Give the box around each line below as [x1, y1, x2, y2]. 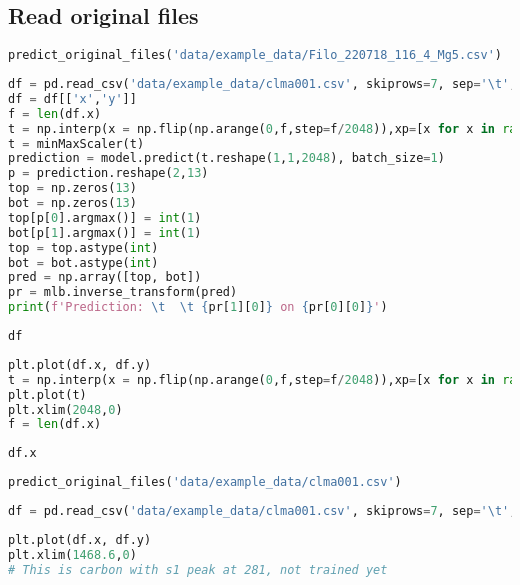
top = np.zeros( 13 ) [8, 181, 137, 196]
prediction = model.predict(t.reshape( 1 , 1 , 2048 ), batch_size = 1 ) [8, 151, 445, 166]
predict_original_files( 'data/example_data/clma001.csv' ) [8, 475, 402, 490]
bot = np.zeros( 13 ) [8, 196, 137, 211]
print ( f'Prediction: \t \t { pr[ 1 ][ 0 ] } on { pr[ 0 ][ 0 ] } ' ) [8, 300, 388, 315]
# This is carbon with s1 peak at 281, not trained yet [8, 562, 388, 577]
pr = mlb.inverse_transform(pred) [8, 285, 238, 300]
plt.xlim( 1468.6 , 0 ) [8, 547, 137, 562]
